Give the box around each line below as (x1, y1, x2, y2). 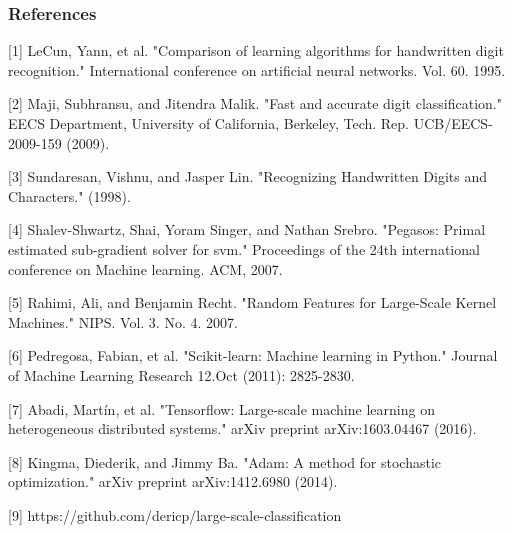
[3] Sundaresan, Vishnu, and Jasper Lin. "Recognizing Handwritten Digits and (8, 166, 488, 187)
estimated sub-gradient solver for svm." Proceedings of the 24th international (8, 238, 480, 259)
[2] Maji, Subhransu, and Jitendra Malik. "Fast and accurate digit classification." (8, 93, 502, 114)
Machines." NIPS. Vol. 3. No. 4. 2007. (8, 311, 238, 332)
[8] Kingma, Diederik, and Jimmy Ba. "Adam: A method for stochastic (8, 451, 442, 472)
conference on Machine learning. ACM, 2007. (8, 258, 283, 279)
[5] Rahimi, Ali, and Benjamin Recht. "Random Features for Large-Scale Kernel (8, 292, 497, 313)
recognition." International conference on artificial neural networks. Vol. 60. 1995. (8, 59, 506, 80)
